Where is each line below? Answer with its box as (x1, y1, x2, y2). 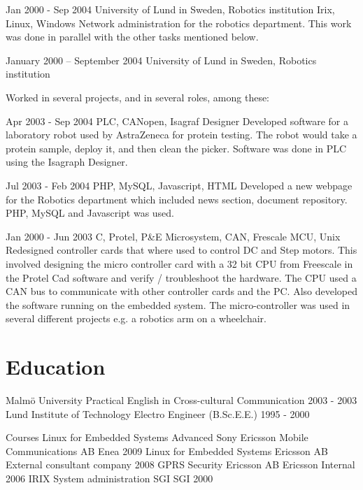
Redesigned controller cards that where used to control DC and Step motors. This (6, 243, 357, 257)
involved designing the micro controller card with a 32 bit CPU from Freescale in (6, 256, 353, 271)
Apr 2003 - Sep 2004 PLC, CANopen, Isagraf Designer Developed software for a (6, 113, 349, 128)
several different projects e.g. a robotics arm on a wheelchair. (6, 311, 266, 326)
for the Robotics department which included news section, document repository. (6, 192, 348, 206)
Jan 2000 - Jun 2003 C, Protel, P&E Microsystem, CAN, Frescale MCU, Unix (6, 229, 341, 243)
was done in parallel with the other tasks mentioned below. (6, 29, 259, 44)
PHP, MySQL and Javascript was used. (6, 206, 175, 220)
